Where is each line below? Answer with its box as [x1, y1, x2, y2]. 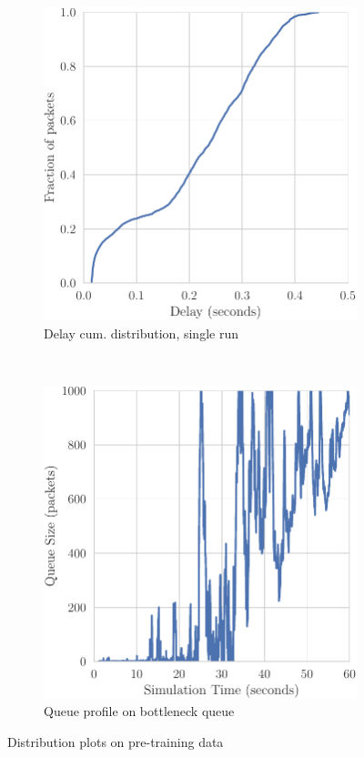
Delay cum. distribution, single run [44, 323, 238, 342]
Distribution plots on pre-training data [7, 732, 224, 751]
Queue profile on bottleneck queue [44, 701, 235, 721]
